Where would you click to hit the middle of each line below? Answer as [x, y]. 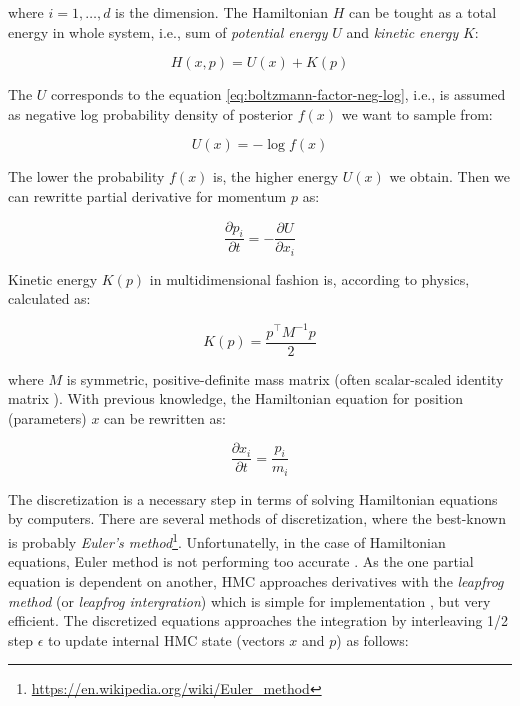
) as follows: [372, 639]
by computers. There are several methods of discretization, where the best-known [257, 518]
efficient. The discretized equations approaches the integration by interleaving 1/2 [258, 620]
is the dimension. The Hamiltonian [221, 12]
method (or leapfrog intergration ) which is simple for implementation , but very [249, 600]
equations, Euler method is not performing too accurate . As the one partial [241, 561]
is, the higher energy [276, 176]
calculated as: [49, 298]
